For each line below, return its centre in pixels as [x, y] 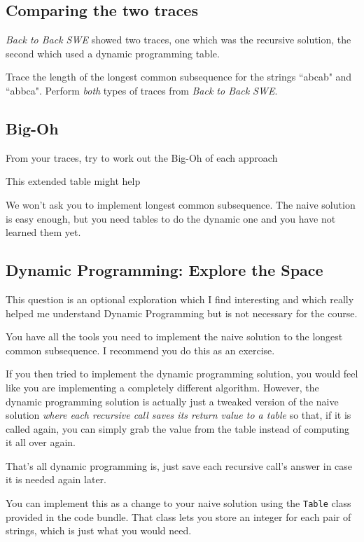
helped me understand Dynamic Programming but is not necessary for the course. [182, 313]
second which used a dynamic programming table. [113, 53]
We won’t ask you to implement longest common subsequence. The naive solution [181, 204]
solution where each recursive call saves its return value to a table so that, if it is [178, 415]
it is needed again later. [56, 479]
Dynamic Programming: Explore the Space [164, 270]
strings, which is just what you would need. [99, 530]
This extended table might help [73, 181]
